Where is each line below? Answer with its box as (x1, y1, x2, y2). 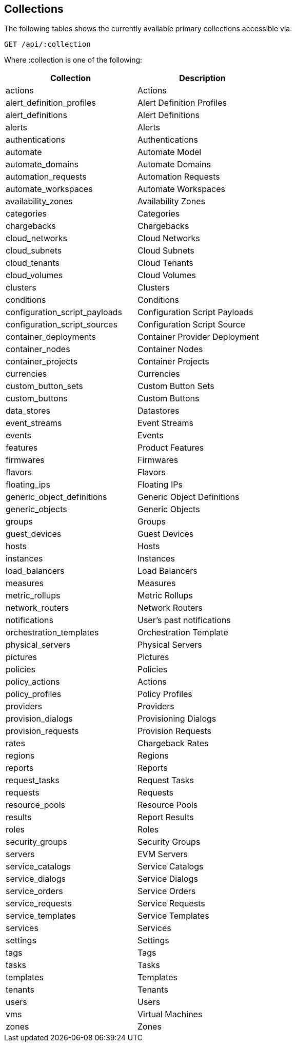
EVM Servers (137, 849, 188, 860)
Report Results (137, 812, 194, 823)
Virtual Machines (137, 1009, 203, 1020)
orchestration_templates (6, 627, 99, 638)
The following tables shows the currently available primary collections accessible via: (4, 24, 292, 33)
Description (179, 73, 226, 84)
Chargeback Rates (137, 738, 209, 749)
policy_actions (6, 676, 60, 687)
